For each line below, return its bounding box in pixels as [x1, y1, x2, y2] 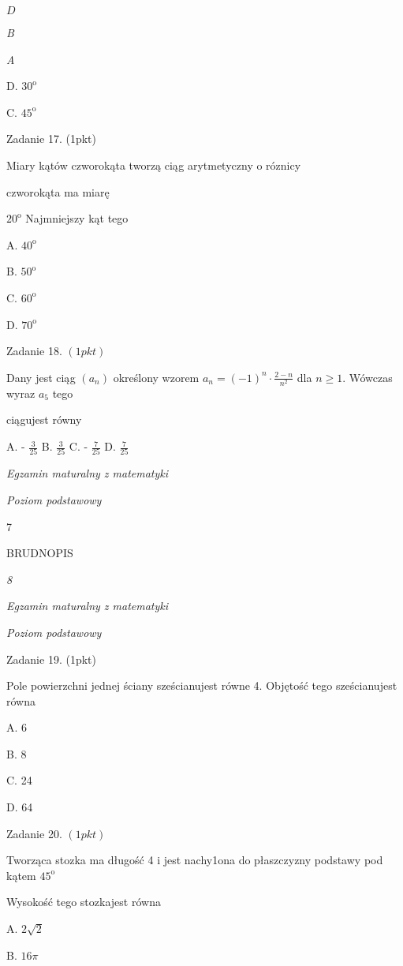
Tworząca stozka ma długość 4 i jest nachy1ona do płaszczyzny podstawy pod [6, 852, 383, 868]
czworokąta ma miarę [6, 183, 110, 200]
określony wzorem [113, 369, 200, 385]
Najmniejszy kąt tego [25, 210, 129, 227]
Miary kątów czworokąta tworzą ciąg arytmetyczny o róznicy [6, 156, 301, 173]
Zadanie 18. [6, 343, 62, 359]
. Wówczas [342, 369, 393, 385]
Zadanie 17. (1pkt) [6, 130, 96, 147]
